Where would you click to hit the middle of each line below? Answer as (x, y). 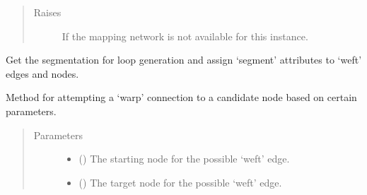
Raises (47, 12)
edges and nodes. (42, 73)
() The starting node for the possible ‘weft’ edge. (184, 159)
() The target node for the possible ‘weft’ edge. (180, 182)
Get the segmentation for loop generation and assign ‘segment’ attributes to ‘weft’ (184, 60)
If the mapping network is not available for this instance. (185, 36)
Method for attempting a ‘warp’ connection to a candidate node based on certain (181, 97)
